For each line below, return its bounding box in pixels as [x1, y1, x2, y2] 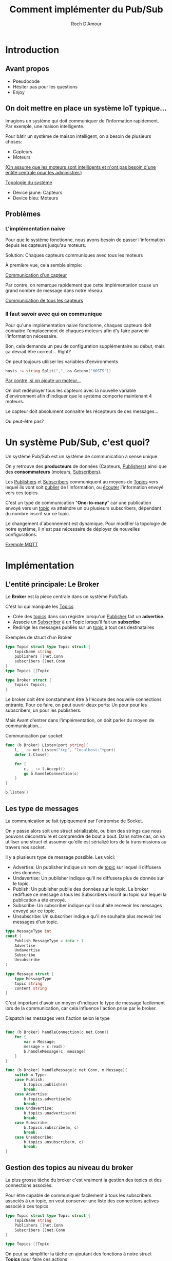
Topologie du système [5, 179, 52, 186]
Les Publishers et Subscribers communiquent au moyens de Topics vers [5, 479, 158, 485]
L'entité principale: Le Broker [5, 580, 100, 588]
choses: [5, 138, 22, 145]
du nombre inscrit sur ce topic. [5, 511, 70, 517]
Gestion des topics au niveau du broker [5, 1163, 133, 1172]
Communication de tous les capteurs [5, 297, 83, 304]
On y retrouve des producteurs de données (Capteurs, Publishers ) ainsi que [5, 463, 167, 470]
